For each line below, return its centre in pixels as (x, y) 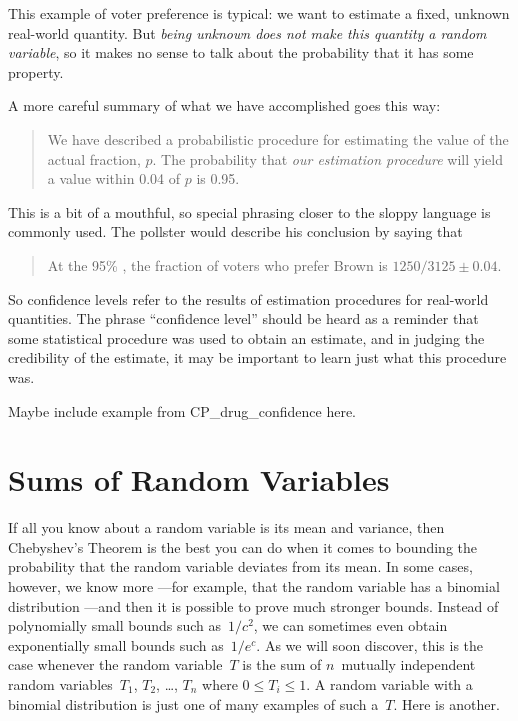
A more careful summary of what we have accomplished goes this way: (224, 105)
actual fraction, (94, 158)
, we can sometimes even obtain (350, 625)
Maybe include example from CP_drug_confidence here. (182, 410)
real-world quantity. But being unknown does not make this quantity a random (247, 32)
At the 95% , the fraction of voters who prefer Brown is (217, 264)
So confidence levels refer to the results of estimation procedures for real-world (248, 298)
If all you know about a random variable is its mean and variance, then (226, 527)
